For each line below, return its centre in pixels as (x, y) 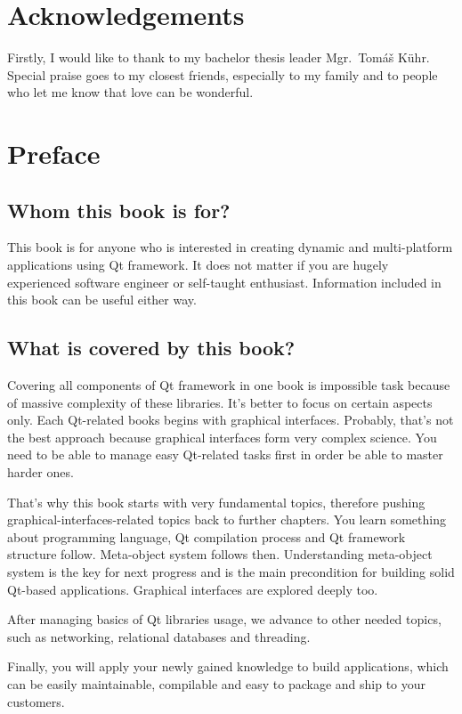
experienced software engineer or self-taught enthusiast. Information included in (224, 282)
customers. (36, 701)
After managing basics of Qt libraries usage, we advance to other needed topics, (224, 619)
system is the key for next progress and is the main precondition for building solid (231, 572)
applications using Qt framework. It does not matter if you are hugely (198, 265)
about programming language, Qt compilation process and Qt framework (207, 536)
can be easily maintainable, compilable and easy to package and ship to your (217, 683)
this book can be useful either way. (102, 300)
